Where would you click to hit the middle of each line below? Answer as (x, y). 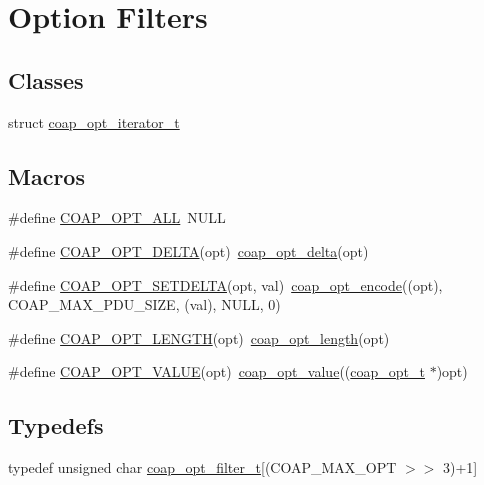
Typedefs (56, 425)
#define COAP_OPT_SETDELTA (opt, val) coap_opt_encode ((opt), (225, 284)
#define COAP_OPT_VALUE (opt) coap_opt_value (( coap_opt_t (216, 371)
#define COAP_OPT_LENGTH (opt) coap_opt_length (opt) (199, 337)
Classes (46, 79)
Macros (46, 175)
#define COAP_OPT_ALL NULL (117, 217)
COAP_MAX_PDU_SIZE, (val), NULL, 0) (144, 304)
